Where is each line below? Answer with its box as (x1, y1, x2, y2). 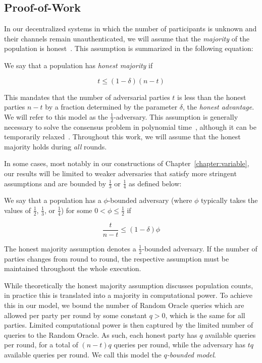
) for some (61, 204, 92, 215)
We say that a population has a (4, 195, 101, 205)
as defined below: (129, 178, 182, 188)
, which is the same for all (165, 309, 245, 320)
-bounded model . (167, 349, 217, 360)
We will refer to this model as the (4, 111, 108, 122)
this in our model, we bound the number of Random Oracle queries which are (4, 300, 244, 310)
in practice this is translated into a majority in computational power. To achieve (4, 290, 252, 300)
